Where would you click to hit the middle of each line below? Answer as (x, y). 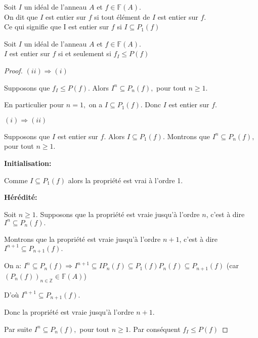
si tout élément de (122, 16)
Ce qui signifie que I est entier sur (57, 27)
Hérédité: (21, 197)
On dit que (21, 16)
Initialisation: (28, 163)
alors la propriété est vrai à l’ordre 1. (125, 180)
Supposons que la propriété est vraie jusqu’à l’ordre (120, 214)
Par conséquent (157, 329)
